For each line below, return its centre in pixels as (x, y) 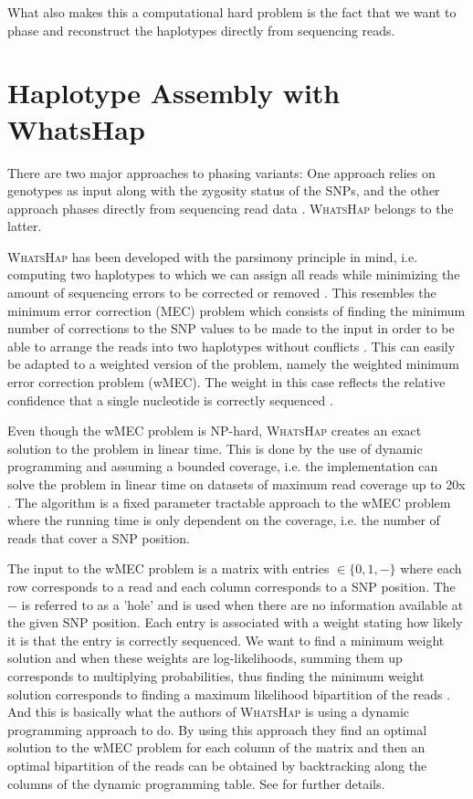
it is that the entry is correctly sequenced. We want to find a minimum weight (226, 640)
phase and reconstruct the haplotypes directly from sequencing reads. (201, 30)
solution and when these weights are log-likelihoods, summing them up (205, 658)
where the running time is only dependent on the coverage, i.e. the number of (224, 520)
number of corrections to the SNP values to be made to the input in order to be (231, 328)
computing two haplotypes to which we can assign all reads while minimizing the (234, 274)
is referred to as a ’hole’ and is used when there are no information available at (242, 604)
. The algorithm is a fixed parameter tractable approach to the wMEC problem (229, 502)
